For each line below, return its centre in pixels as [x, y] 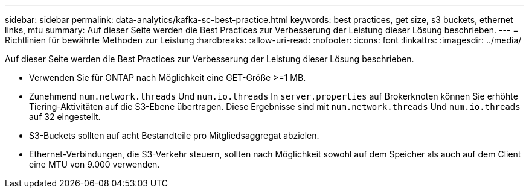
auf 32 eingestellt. [65, 117]
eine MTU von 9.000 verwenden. [95, 164]
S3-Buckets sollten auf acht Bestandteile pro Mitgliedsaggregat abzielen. [174, 135]
